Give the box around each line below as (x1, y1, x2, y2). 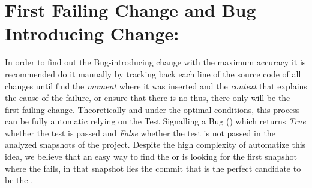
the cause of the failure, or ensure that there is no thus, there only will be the (5, 91, 290, 104)
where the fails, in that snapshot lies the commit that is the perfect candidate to (5, 162, 301, 174)
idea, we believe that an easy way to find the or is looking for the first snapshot (5, 150, 297, 163)
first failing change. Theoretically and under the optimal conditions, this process (5, 103, 300, 115)
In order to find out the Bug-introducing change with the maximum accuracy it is (5, 56, 306, 68)
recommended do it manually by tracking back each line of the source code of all (5, 67, 301, 80)
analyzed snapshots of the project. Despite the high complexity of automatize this (5, 138, 306, 151)
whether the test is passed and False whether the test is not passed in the (5, 126, 275, 139)
